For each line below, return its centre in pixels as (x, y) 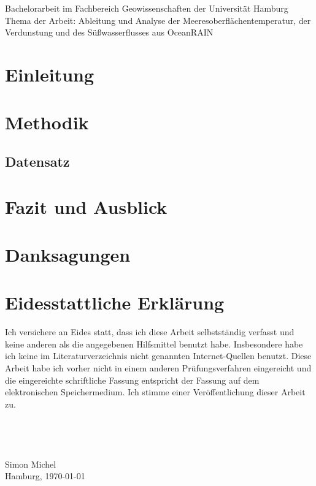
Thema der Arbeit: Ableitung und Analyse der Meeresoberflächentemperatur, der (158, 20)
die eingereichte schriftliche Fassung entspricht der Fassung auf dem (132, 380)
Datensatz (37, 161)
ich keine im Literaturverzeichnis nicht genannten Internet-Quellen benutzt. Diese (158, 356)
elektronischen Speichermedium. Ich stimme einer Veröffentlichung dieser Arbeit (155, 392)
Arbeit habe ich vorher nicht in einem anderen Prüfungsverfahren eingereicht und (158, 367)
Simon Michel (31, 464)
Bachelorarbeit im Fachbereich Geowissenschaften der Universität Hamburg (147, 8)
